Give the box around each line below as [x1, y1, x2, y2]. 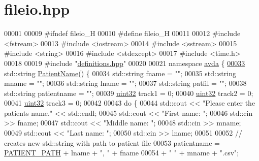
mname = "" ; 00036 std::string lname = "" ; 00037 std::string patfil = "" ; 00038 [4, 78, 247, 88]
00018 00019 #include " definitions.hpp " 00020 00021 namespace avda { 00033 [4, 57, 245, 68]
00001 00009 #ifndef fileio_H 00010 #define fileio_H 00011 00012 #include [4, 28, 241, 39]
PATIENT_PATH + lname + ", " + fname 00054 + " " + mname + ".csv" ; [4, 147, 239, 158]
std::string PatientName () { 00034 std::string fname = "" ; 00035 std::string [4, 68, 236, 78]
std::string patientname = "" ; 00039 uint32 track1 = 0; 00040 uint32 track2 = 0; [4, 87, 253, 98]
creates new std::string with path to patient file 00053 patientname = [4, 137, 220, 148]
